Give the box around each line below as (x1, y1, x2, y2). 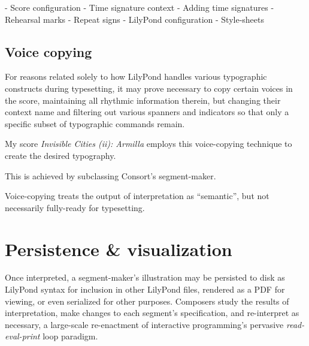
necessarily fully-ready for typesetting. (5, 201, 145, 213)
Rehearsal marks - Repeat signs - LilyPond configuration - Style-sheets (5, 13, 264, 25)
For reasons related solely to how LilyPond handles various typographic (5, 70, 267, 83)
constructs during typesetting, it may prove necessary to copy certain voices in (5, 82, 293, 94)
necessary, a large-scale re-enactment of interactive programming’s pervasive (5, 318, 284, 330)
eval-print (5, 330, 40, 342)
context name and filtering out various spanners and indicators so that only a (5, 106, 289, 118)
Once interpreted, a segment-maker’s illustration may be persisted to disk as (5, 271, 285, 284)
